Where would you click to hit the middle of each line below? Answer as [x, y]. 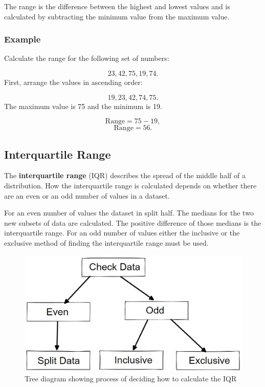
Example [23, 39]
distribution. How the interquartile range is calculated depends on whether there [130, 185]
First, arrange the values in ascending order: [73, 82]
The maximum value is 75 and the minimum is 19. [83, 106]
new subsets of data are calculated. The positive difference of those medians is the [133, 222]
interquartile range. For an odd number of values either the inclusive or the [122, 233]
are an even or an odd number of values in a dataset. [87, 195]
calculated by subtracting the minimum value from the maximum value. [117, 16]
